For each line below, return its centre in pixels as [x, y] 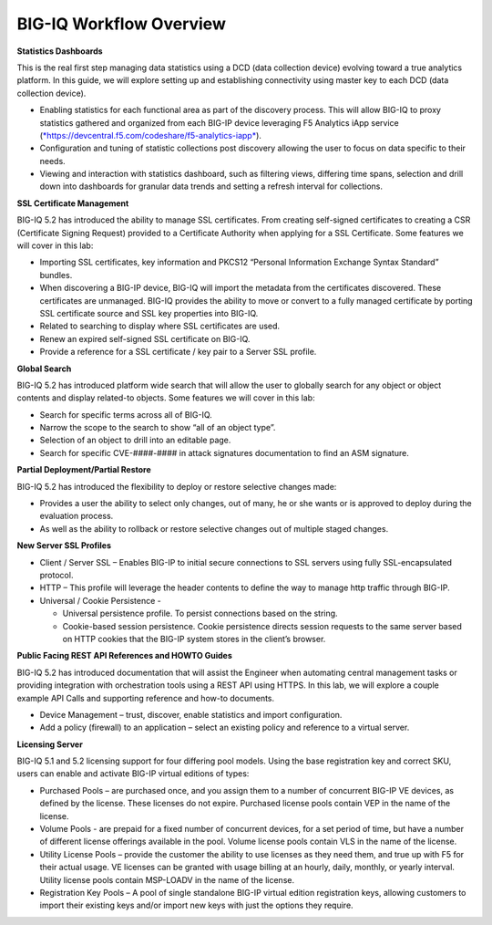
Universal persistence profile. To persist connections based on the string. [200, 613]
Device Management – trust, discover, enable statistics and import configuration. [191, 714]
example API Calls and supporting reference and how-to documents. [146, 698]
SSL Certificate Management [73, 203]
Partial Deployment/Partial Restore [84, 470]
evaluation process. [77, 516]
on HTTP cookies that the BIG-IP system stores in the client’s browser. [194, 639]
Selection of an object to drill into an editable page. [135, 440]
